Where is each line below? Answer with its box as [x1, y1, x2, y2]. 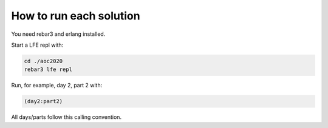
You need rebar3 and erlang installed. [11, 30, 106, 38]
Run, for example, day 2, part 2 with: [11, 82, 103, 89]
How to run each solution [11, 9, 140, 22]
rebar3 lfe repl [24, 66, 73, 73]
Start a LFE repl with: [11, 41, 64, 49]
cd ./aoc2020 [24, 58, 63, 64]
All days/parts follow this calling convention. [11, 113, 121, 121]
